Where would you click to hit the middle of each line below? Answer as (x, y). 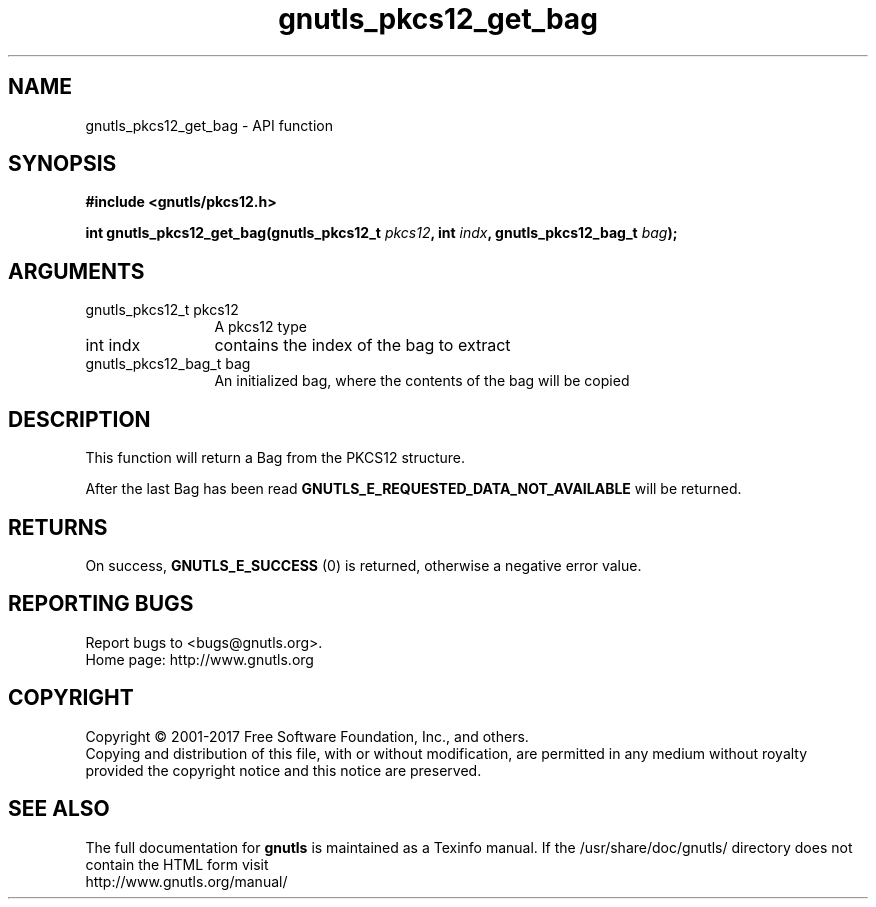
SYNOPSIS (62, 164)
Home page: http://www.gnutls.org (199, 659)
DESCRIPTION (79, 419)
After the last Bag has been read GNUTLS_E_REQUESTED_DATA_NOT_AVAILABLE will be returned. (413, 489)
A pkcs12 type (260, 327)
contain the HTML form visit (177, 864)
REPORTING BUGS (101, 604)
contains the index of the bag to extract (362, 345)
